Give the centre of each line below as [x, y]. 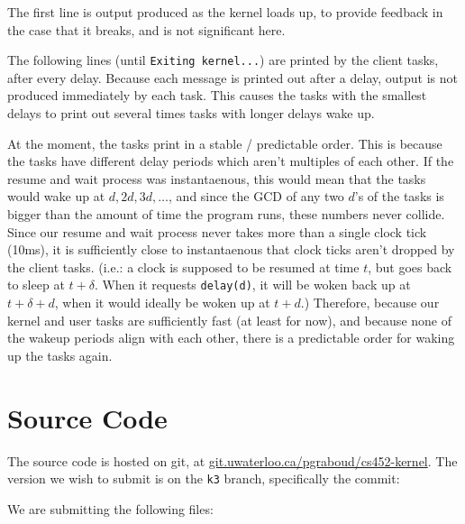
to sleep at [36, 285]
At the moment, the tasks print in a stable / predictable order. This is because [225, 143]
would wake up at [56, 196]
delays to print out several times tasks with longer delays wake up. [191, 113]
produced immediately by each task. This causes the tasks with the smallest [217, 95]
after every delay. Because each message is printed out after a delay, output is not [233, 77]
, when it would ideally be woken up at [162, 303]
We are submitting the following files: [110, 508]
